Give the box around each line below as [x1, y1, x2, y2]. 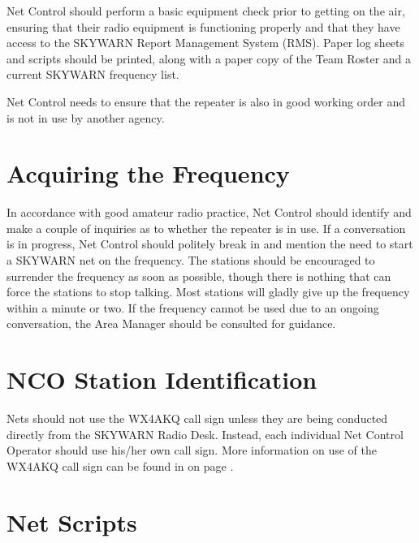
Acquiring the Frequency [6, 157, 290, 190]
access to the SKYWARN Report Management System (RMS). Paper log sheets [6, 34, 405, 51]
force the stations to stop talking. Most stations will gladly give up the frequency [6, 283, 410, 300]
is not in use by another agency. [6, 109, 165, 126]
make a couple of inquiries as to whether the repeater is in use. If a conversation [6, 219, 406, 236]
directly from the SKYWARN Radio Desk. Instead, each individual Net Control [6, 425, 404, 442]
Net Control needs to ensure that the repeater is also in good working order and [6, 93, 405, 110]
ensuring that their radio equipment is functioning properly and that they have [6, 18, 400, 35]
